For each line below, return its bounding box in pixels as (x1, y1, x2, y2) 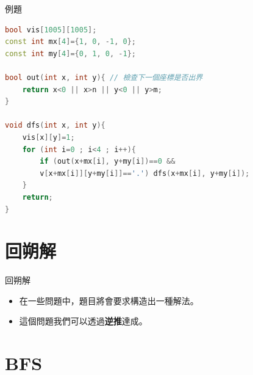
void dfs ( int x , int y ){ (5, 121, 105, 130)
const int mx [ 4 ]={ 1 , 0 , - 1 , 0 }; (5, 37, 136, 46)
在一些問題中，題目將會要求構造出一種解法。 (19, 294, 199, 307)
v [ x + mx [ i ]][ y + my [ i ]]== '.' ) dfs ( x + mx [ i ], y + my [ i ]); (40, 169, 250, 178)
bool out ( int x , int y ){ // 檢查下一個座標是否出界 (5, 73, 203, 82)
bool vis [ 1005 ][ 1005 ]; (5, 25, 97, 34)
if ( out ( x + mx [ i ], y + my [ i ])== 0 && (40, 157, 176, 166)
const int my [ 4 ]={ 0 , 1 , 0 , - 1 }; (5, 49, 136, 58)
